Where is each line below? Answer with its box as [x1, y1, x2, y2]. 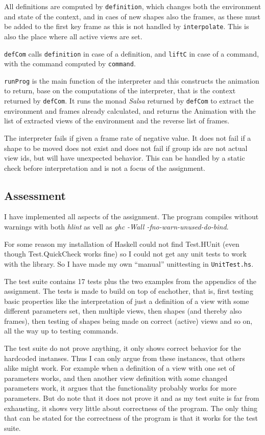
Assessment [4, 187, 66, 203]
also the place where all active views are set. [4, 31, 142, 41]
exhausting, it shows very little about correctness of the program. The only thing [4, 402, 258, 413]
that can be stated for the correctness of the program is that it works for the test [4, 413, 258, 423]
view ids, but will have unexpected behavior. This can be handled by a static [4, 152, 245, 163]
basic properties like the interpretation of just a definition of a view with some [4, 295, 249, 306]
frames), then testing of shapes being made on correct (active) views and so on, [4, 315, 253, 326]
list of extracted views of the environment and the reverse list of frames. [4, 115, 230, 126]
